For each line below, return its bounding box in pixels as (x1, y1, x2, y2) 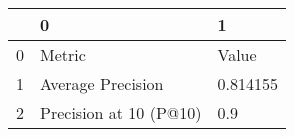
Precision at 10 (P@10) (40, 101, 202, 124)
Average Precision (40, 72, 164, 95)
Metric (40, 43, 86, 66)
